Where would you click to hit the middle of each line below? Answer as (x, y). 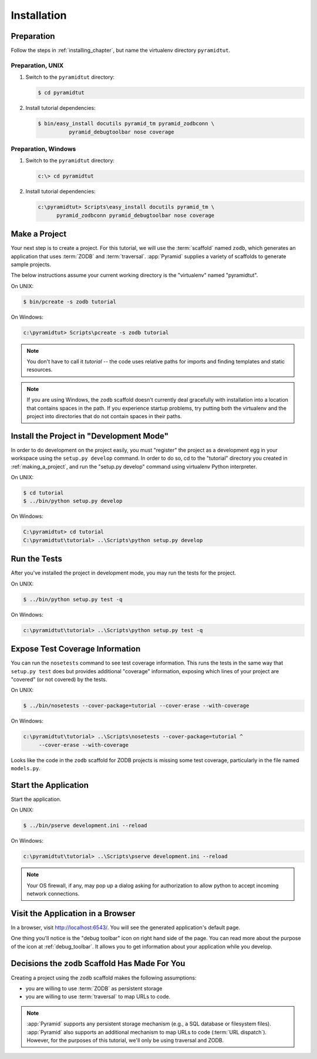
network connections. (53, 894)
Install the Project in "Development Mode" (90, 436)
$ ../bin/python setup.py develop (73, 501)
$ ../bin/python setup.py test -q (73, 599)
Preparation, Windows (43, 149)
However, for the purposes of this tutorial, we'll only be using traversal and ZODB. (125, 1040)
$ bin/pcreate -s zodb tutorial (70, 302)
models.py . (26, 769)
